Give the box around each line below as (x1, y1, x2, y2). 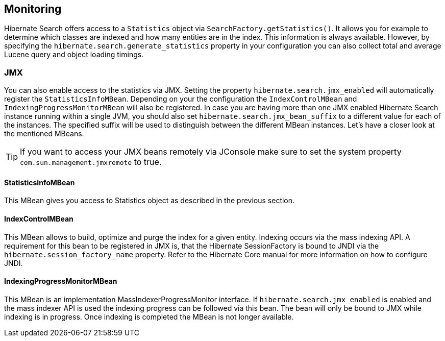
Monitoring (4, 3, 62, 15)
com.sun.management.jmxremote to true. (20, 157, 162, 167)
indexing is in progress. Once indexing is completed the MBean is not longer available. (4, 312, 294, 321)
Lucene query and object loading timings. (4, 50, 144, 59)
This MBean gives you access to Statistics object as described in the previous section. (4, 196, 295, 205)
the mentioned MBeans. (4, 129, 84, 138)
